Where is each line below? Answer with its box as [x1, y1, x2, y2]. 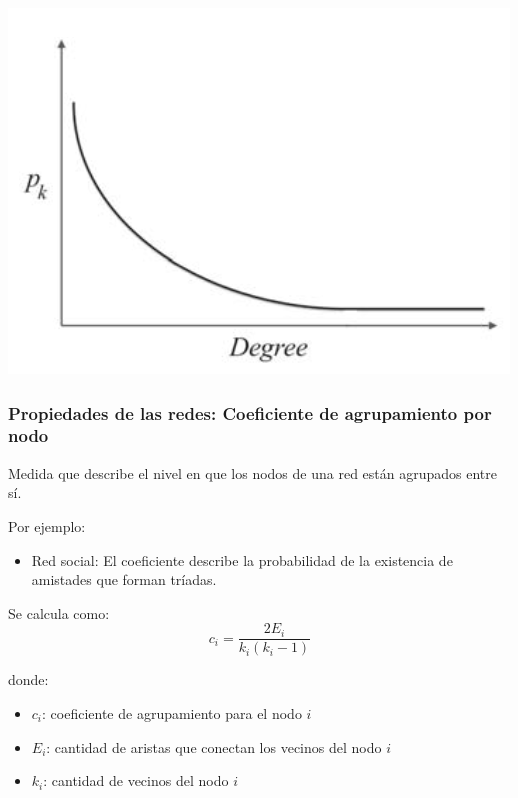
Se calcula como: [8, 602, 110, 623]
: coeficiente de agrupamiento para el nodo [42, 702, 302, 723]
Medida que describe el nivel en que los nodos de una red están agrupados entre [8, 462, 497, 483]
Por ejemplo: [8, 515, 86, 536]
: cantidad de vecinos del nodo [43, 770, 229, 791]
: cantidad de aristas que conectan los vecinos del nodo [46, 736, 382, 757]
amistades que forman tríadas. [31, 569, 217, 590]
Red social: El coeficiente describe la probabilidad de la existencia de [31, 549, 453, 570]
